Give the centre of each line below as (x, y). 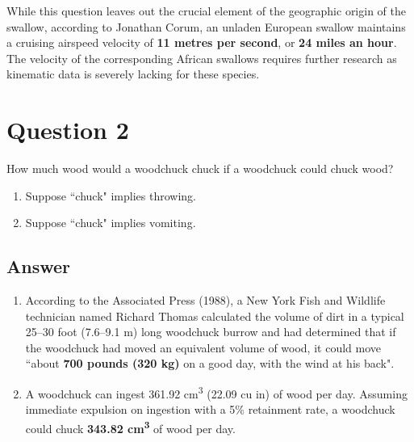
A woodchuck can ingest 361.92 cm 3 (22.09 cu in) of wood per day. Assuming (216, 392)
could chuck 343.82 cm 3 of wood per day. (130, 427)
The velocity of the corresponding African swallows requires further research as (202, 58)
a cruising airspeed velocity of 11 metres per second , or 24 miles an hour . (202, 42)
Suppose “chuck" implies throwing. (111, 195)
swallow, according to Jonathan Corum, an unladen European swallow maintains (206, 26)
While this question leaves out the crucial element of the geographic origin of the (206, 11)
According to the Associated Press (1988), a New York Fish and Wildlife (205, 300)
